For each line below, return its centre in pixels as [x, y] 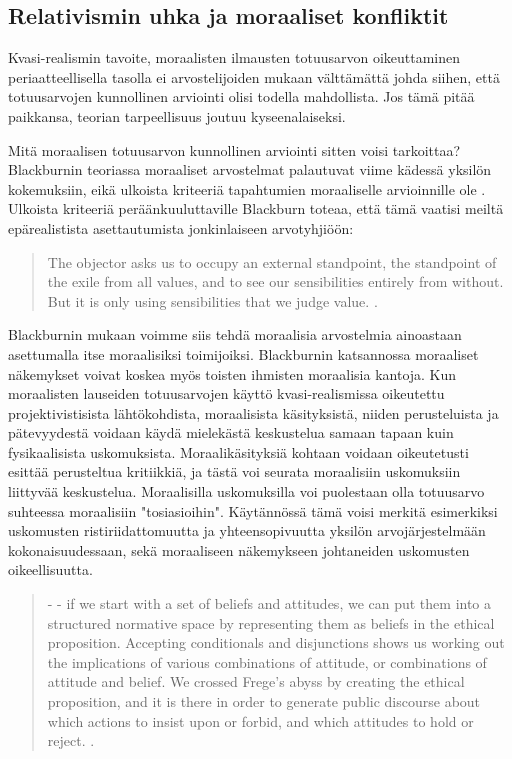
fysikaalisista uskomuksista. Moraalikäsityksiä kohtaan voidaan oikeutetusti [238, 451]
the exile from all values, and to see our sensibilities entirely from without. [275, 281]
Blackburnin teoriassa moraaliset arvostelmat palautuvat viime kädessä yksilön [250, 169]
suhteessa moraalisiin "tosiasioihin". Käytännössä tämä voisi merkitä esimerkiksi [253, 510]
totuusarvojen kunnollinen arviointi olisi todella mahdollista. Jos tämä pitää [241, 96]
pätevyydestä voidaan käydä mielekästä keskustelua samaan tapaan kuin [231, 432]
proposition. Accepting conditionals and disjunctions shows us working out [276, 642]
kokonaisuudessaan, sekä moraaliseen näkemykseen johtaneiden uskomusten [239, 549]
